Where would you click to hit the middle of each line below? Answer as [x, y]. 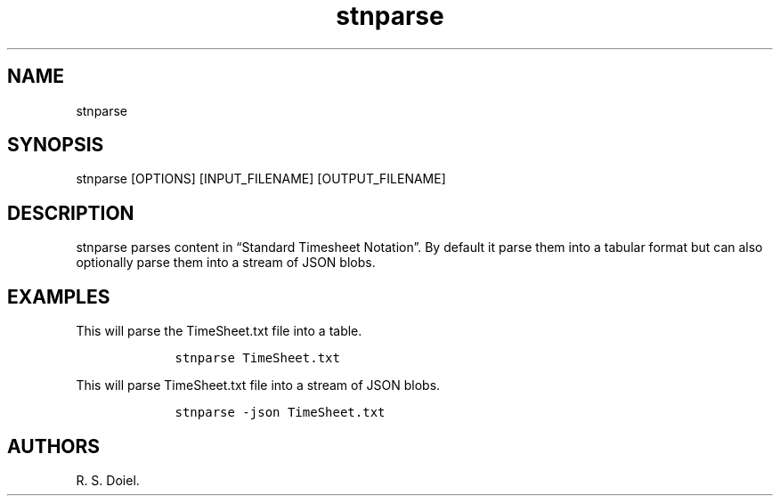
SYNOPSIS [56, 145]
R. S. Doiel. [108, 480]
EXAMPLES [59, 296]
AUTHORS [54, 446]
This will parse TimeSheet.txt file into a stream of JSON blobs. [258, 385]
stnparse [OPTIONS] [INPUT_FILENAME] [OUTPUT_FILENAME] [261, 179]
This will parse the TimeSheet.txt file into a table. [219, 331]
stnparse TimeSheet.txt [257, 358]
